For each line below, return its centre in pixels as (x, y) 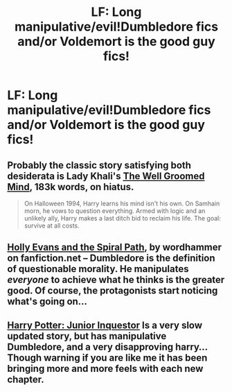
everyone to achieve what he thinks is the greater (116, 280)
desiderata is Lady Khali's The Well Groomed (106, 176)
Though (25, 358)
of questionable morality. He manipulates (98, 269)
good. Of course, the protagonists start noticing (113, 291)
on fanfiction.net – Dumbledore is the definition (111, 258)
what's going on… (47, 301)
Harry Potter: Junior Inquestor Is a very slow (105, 325)
